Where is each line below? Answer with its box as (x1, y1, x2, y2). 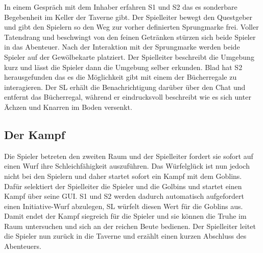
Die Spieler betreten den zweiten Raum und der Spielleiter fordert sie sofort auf (4, 150, 253, 161)
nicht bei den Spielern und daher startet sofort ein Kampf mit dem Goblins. (4, 170, 242, 181)
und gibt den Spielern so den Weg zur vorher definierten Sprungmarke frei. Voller (4, 21, 259, 32)
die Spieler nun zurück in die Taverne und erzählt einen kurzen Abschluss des (4, 231, 247, 241)
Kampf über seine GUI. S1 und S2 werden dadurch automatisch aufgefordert (4, 191, 244, 201)
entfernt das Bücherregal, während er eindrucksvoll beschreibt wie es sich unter (4, 91, 251, 102)
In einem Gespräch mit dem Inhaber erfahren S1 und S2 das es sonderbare (4, 2, 237, 12)
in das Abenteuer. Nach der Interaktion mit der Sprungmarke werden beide (4, 41, 240, 52)
